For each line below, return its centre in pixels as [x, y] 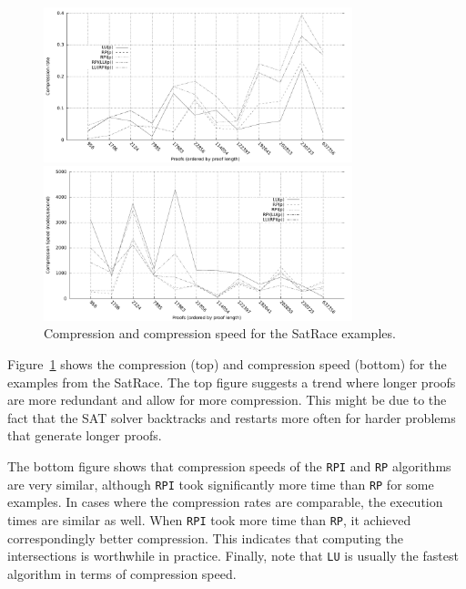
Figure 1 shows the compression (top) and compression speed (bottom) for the [227, 363]
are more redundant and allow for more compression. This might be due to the [227, 400]
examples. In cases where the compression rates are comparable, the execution [225, 502]
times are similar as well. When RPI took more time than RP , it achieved [209, 519]
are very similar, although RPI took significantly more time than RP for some [221, 484]
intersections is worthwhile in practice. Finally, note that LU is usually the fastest [233, 556]
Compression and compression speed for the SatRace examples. [220, 333]
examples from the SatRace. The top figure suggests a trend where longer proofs [232, 382]
